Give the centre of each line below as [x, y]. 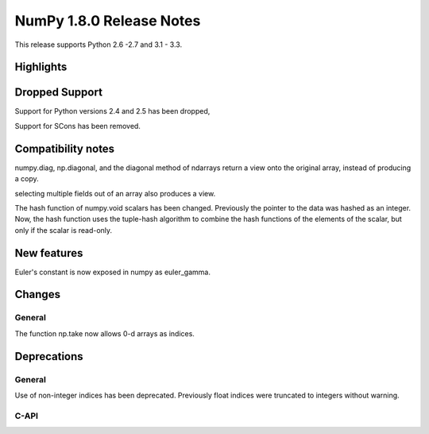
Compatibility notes [65, 148]
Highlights [41, 67]
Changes [38, 294]
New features [49, 253]
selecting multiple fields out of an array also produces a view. [115, 193]
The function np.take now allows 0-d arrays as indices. [104, 333]
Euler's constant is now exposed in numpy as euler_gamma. [112, 272]
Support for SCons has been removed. [77, 126]
